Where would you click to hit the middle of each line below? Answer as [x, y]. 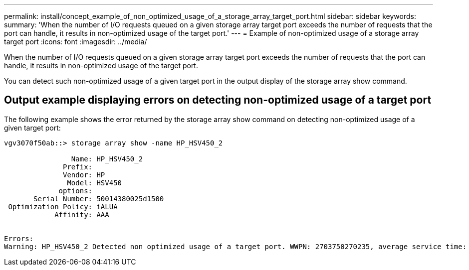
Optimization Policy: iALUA [63, 206]
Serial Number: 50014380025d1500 [99, 199]
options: [76, 191]
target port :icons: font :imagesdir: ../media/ [76, 42]
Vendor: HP [84, 175]
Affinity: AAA [82, 214]
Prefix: [78, 167]
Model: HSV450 [95, 183]
